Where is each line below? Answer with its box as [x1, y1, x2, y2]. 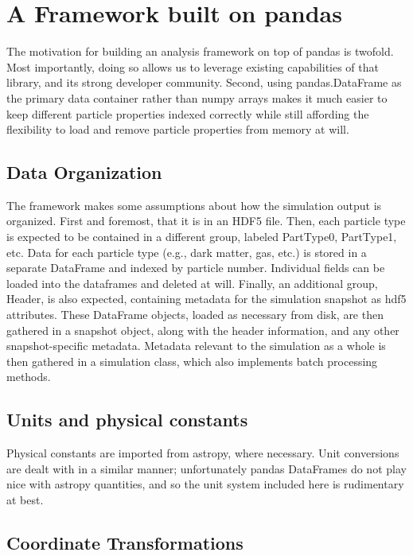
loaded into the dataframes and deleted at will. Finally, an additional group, [6, 274, 378, 291]
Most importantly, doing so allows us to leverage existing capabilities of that [6, 58, 379, 75]
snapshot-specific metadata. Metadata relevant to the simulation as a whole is [6, 337, 386, 354]
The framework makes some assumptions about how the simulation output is [6, 196, 382, 213]
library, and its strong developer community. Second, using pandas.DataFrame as [6, 74, 402, 91]
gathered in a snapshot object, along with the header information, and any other [6, 321, 399, 338]
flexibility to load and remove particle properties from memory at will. [6, 121, 349, 138]
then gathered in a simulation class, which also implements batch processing [6, 352, 378, 369]
